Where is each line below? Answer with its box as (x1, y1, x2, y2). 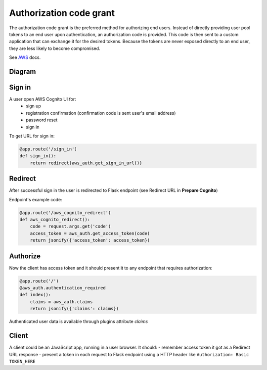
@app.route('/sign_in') (19, 146, 78, 152)
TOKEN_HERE (9, 359, 36, 364)
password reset (26, 117, 58, 123)
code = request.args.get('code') (30, 224, 111, 230)
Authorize (9, 252, 41, 260)
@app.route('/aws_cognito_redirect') (19, 210, 111, 215)
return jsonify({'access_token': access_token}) (30, 237, 150, 243)
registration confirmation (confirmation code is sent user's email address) (26, 110, 176, 116)
